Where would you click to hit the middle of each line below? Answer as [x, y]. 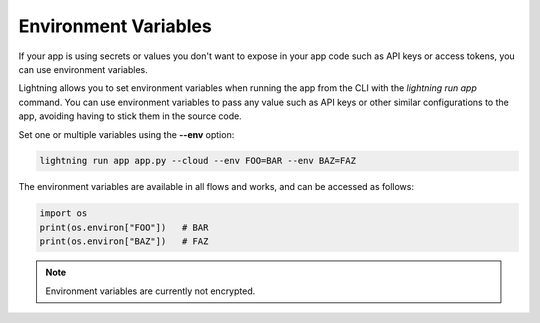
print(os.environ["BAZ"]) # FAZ [124, 241]
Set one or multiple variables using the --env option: [126, 134]
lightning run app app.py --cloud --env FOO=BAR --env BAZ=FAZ [198, 161]
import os [63, 213]
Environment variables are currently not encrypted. [150, 291]
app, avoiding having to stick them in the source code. [130, 116]
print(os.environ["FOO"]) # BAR [124, 227]
